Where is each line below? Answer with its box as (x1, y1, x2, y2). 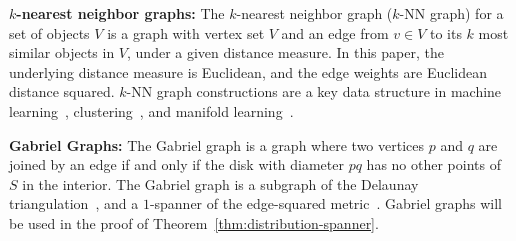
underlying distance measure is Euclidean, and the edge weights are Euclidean (9, 61, 487, 82)
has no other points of (366, 154, 501, 175)
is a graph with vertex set (107, 22, 265, 43)
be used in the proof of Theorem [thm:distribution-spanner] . (9, 212, 379, 233)
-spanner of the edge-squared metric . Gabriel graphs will (149, 193, 502, 214)
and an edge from (281, 22, 389, 43)
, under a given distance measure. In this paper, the (127, 42, 444, 63)
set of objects (9, 22, 90, 43)
